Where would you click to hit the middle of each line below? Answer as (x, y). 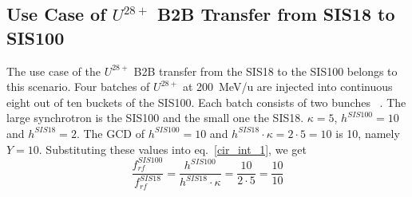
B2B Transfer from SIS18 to (276, 14)
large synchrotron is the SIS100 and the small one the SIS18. (155, 118)
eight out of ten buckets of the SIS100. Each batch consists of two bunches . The (206, 102)
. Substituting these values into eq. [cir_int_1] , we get (172, 149)
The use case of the (53, 71)
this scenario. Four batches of (78, 87)
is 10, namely (368, 133)
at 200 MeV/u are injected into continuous (287, 87)
